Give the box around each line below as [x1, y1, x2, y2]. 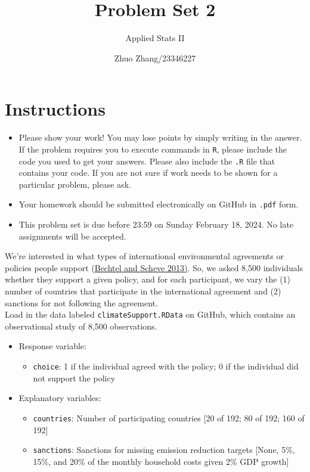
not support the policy [33, 371, 116, 384]
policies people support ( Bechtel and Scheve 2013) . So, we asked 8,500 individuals [5, 261, 303, 274]
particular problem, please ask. [18, 178, 131, 190]
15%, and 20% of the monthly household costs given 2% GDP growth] [33, 455, 289, 467]
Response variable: [18, 340, 86, 352]
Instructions [5, 97, 106, 121]
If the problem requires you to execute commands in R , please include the [18, 142, 287, 155]
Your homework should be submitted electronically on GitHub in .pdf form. [18, 198, 299, 210]
